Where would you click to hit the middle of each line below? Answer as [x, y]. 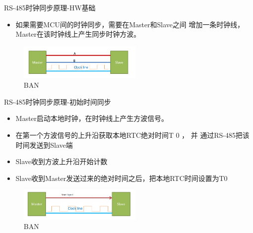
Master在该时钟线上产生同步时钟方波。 [78, 34]
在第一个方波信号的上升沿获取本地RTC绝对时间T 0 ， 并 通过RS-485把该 [132, 135]
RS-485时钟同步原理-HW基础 [50, 7]
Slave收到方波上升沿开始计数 [62, 161]
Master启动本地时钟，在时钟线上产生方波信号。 [92, 118]
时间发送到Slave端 [44, 145]
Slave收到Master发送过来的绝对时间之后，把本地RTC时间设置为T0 [122, 178]
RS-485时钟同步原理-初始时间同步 [58, 101]
